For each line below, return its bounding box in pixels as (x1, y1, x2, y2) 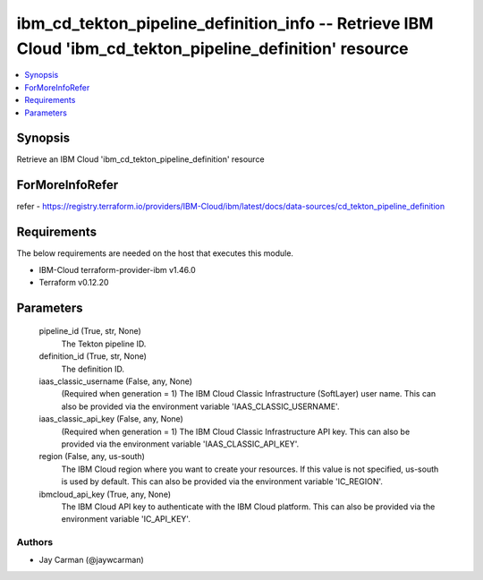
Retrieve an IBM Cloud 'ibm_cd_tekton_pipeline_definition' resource (16, 154, 265, 165)
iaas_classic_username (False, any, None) (38, 376, 192, 387)
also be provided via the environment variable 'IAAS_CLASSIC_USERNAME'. (61, 401, 340, 412)
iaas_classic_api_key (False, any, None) (38, 414, 183, 424)
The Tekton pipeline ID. (61, 338, 147, 349)
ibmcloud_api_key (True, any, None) (38, 489, 172, 499)
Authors (16, 536, 54, 549)
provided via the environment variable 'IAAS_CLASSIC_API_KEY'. (61, 439, 300, 449)
